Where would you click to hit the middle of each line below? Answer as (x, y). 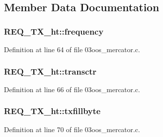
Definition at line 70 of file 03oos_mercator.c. (72, 129)
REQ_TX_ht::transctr (50, 71)
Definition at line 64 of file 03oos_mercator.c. (72, 49)
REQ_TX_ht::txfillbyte (52, 111)
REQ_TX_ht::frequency (54, 31)
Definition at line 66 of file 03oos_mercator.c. (72, 89)
